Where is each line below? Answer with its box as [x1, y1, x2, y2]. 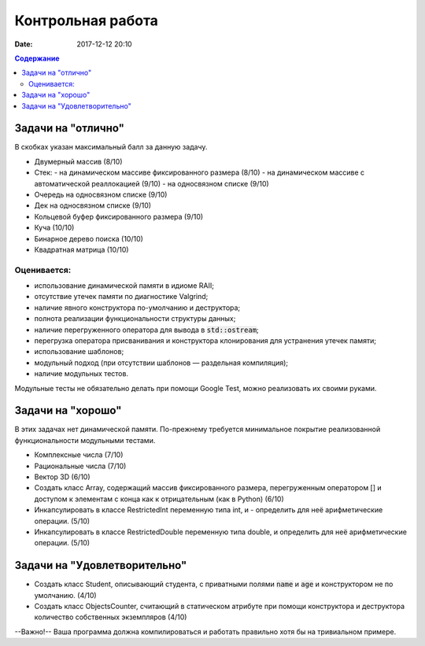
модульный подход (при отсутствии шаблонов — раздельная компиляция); [34, 358, 289, 367]
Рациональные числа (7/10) [34, 461, 127, 471]
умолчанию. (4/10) [34, 590, 98, 600]
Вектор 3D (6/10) [34, 472, 91, 482]
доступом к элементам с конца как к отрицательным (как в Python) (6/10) [34, 494, 285, 504]
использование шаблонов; [34, 347, 124, 356]
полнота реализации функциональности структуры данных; [34, 314, 236, 323]
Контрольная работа [14, 12, 159, 29]
